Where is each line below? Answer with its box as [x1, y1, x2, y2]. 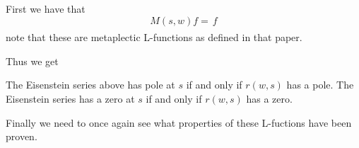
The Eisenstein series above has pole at [6, 77, 175, 92]
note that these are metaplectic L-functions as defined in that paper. [6, 30, 302, 45]
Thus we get [6, 53, 59, 68]
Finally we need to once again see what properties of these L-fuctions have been [6, 115, 352, 130]
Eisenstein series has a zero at [6, 91, 135, 106]
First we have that [6, 1, 86, 16]
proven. [6, 129, 37, 144]
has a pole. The [286, 77, 354, 92]
